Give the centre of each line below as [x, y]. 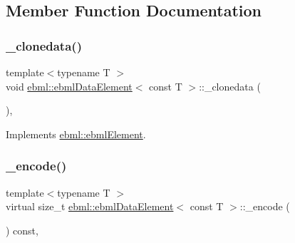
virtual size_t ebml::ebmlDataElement [90, 206]
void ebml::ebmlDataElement [69, 86]
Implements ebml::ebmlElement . [76, 134]
